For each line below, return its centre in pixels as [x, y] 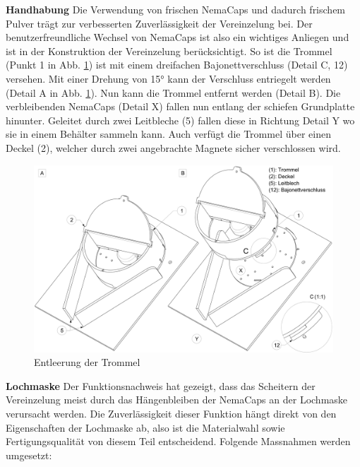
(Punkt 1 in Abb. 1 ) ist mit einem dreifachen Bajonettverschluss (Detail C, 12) [177, 65]
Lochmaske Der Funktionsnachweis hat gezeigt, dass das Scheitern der [161, 385]
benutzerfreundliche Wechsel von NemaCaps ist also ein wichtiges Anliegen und [178, 37]
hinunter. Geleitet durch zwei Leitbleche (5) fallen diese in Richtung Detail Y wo [180, 120]
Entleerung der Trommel [87, 362]
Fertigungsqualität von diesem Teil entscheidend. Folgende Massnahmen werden [178, 441]
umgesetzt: [29, 455]
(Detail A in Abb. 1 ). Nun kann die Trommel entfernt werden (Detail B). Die [173, 92]
